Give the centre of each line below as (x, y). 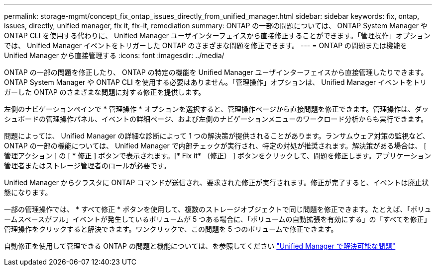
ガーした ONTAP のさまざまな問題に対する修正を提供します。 (105, 92)
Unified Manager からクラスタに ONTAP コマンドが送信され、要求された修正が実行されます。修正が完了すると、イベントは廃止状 (217, 182)
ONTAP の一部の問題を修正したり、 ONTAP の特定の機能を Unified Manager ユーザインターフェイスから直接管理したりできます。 (216, 72)
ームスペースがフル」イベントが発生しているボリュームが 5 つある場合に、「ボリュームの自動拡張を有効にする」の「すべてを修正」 (218, 219)
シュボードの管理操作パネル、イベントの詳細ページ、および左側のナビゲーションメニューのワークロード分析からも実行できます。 (216, 119)
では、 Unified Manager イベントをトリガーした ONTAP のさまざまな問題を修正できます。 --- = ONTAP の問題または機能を (206, 45)
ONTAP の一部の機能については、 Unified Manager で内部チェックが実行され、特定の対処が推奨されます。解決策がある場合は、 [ (215, 146)
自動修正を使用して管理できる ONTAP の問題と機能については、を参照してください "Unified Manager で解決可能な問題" (200, 246)
